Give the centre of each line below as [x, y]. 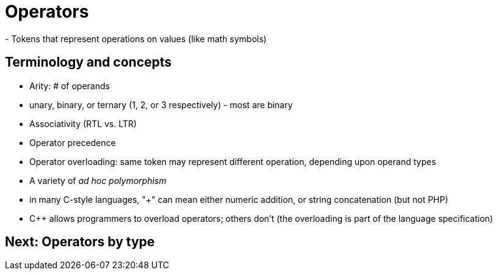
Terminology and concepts [89, 62]
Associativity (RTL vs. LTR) [83, 123]
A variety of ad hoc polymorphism [98, 180]
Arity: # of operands [70, 86]
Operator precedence [73, 142]
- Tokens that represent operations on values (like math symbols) [136, 38]
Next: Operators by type [80, 242]
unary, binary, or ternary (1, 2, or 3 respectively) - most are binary [161, 105]
